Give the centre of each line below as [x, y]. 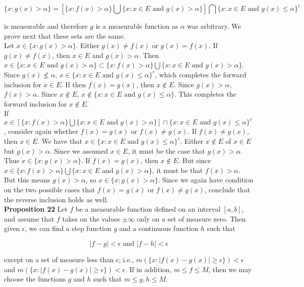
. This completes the [205, 94]
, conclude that [227, 189]
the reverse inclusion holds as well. [56, 199]
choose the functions [35, 279]
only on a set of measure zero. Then [191, 218]
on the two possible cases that [50, 189]
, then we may [230, 269]
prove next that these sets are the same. [65, 35]
